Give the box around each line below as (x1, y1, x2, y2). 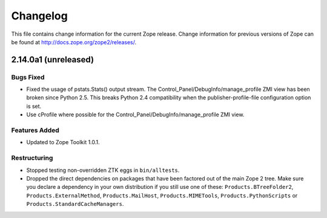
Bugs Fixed (11, 73, 45, 81)
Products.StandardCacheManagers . (26, 200, 124, 208)
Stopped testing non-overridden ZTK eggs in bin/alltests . (26, 167, 180, 174)
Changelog (11, 9, 68, 22)
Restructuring (11, 154, 53, 162)
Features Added (11, 126, 60, 134)
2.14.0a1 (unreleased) (11, 54, 94, 65)
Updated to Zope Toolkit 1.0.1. (26, 139, 100, 146)
